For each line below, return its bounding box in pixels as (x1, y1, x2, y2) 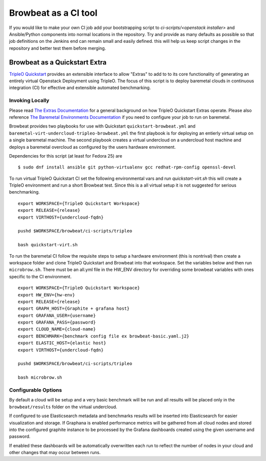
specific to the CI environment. (9, 273, 72, 279)
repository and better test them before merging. (9, 45, 106, 51)
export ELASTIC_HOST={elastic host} (18, 340, 106, 346)
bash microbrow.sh (18, 375, 63, 380)
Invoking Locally (9, 97, 49, 104)
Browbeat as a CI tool (9, 7, 98, 18)
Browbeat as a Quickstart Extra (9, 58, 107, 66)
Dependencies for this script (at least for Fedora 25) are (9, 153, 123, 159)
